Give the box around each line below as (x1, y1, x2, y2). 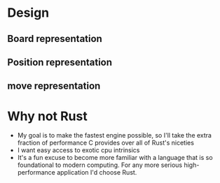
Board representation (7, 33, 103, 45)
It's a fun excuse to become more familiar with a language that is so (17, 154, 213, 162)
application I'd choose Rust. (57, 168, 137, 177)
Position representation (7, 56, 113, 68)
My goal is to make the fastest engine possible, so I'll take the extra (17, 131, 212, 140)
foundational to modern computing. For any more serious (17, 161, 183, 169)
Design (7, 5, 50, 21)
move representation (7, 80, 101, 92)
